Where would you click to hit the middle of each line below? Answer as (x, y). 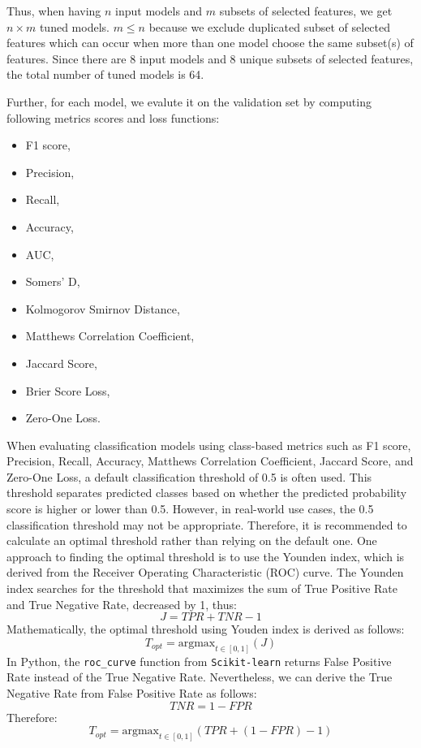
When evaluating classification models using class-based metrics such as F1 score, (209, 445)
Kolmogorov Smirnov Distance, (103, 308)
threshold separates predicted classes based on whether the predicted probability (207, 493)
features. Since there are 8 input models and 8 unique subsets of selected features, (210, 58)
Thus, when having (54, 11)
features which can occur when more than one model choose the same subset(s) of (210, 43)
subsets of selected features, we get (306, 11)
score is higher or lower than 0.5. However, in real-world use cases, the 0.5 (190, 509)
